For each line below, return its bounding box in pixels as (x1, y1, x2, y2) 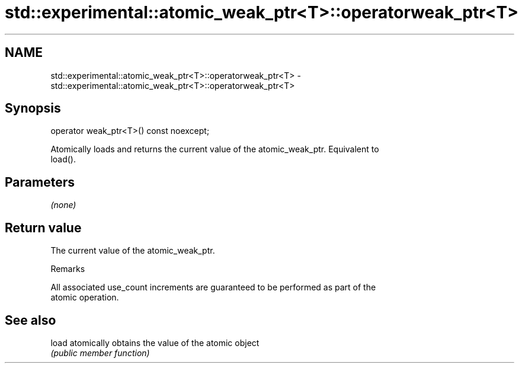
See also (5, 312, 56, 328)
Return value (5, 220, 82, 235)
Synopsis (5, 101, 61, 116)
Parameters (5, 174, 75, 190)
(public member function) (50, 347, 150, 358)
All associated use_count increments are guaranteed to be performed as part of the (50, 282, 376, 293)
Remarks (50, 264, 85, 274)
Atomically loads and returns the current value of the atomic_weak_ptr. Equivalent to (50, 144, 379, 155)
